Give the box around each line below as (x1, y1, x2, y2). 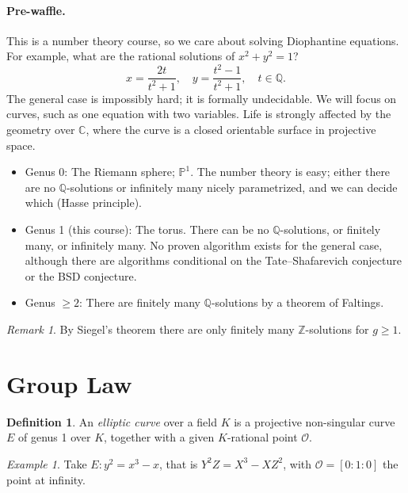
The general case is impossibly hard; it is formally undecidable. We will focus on (6, 90, 397, 106)
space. (6, 136, 36, 153)
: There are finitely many (79, 294, 200, 311)
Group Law (6, 367, 132, 399)
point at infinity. (6, 471, 86, 487)
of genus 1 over (18, 429, 91, 445)
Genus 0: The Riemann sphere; (25, 163, 175, 180)
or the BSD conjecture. (25, 267, 137, 284)
